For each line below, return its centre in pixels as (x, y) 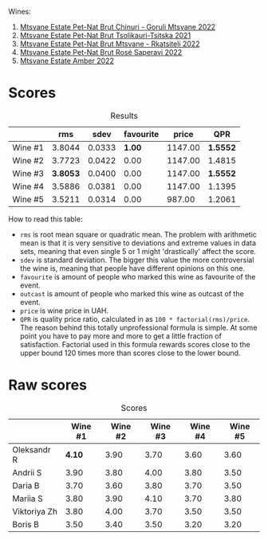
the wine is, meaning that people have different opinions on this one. (132, 268)
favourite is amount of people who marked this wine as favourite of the (138, 276)
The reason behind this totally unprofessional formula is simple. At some (138, 327)
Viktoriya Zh (35, 511)
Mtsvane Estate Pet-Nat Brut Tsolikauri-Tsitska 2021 (105, 35)
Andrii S (27, 472)
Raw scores (48, 385)
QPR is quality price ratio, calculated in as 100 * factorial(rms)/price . (135, 319)
